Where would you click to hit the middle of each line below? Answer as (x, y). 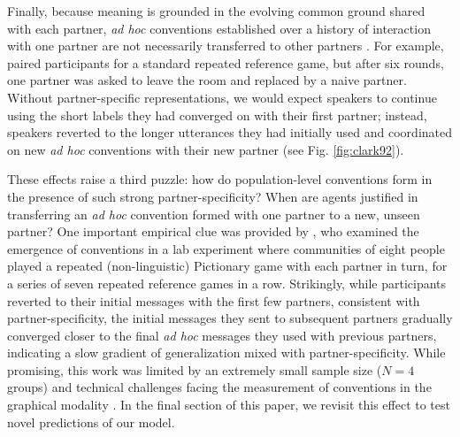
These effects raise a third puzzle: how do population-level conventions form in (220, 179)
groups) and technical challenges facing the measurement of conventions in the (219, 387)
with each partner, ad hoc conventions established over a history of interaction (219, 28)
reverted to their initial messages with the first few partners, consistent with (214, 300)
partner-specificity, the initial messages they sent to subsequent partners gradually (230, 318)
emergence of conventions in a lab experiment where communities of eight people (226, 248)
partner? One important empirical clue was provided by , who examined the (213, 231)
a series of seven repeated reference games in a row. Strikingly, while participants (227, 283)
